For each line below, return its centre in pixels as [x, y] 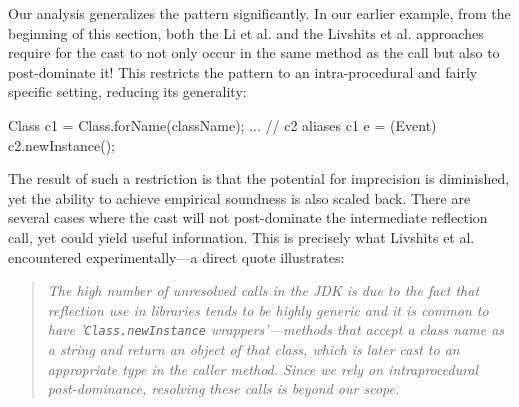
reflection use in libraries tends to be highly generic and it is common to [268, 309]
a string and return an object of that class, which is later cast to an [253, 348]
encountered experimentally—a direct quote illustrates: [176, 256]
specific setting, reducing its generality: [127, 91]
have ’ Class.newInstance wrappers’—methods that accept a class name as [276, 329]
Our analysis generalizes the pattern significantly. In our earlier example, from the [259, 13]
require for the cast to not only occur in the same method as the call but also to [254, 52]
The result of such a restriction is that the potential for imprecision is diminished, [259, 178]
